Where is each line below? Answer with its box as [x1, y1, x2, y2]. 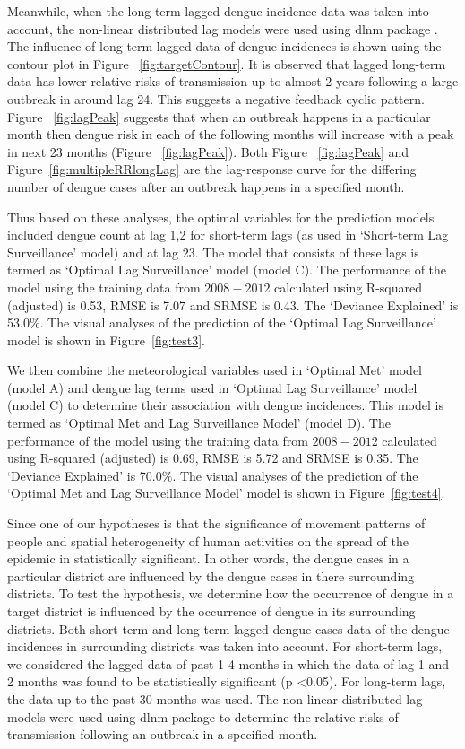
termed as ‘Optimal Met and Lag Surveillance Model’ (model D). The [7, 414, 391, 432]
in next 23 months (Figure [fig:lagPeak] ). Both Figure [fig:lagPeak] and [7, 142, 409, 161]
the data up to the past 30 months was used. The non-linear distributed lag [7, 689, 423, 708]
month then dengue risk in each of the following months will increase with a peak [7, 125, 454, 144]
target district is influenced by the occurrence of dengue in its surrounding [7, 602, 416, 620]
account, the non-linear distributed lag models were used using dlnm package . [7, 19, 438, 38]
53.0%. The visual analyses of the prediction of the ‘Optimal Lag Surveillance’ [7, 313, 436, 332]
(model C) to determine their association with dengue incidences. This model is [7, 396, 443, 414]
